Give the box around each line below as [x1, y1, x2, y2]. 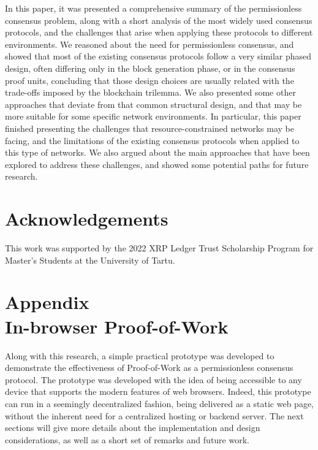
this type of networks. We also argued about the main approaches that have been [5, 146, 310, 159]
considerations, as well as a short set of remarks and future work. [5, 433, 249, 446]
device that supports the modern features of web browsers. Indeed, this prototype [5, 385, 311, 398]
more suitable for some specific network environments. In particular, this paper [5, 110, 301, 123]
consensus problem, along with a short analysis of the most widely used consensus [5, 13, 312, 26]
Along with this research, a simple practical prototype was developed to [5, 349, 274, 362]
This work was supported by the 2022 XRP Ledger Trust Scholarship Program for [5, 242, 314, 254]
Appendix [5, 289, 89, 315]
